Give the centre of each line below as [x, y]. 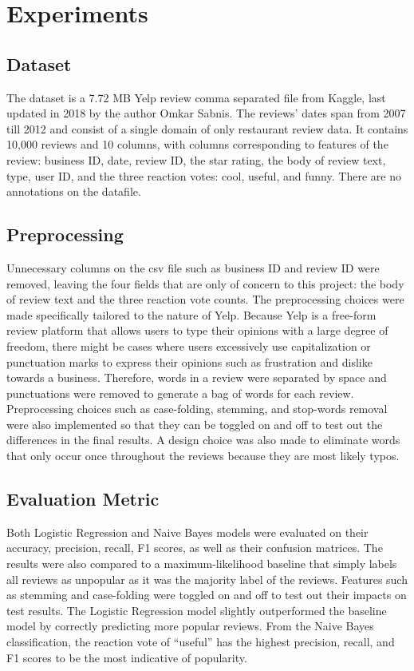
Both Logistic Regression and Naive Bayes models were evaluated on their [187, 532]
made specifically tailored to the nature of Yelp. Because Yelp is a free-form [191, 314]
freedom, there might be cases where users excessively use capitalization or [189, 345]
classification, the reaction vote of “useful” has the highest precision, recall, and [201, 642]
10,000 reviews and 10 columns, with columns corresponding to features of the [197, 144]
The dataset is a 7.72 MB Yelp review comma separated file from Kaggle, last [196, 97]
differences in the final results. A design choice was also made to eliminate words [203, 440]
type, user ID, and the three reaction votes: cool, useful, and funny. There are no [204, 175]
